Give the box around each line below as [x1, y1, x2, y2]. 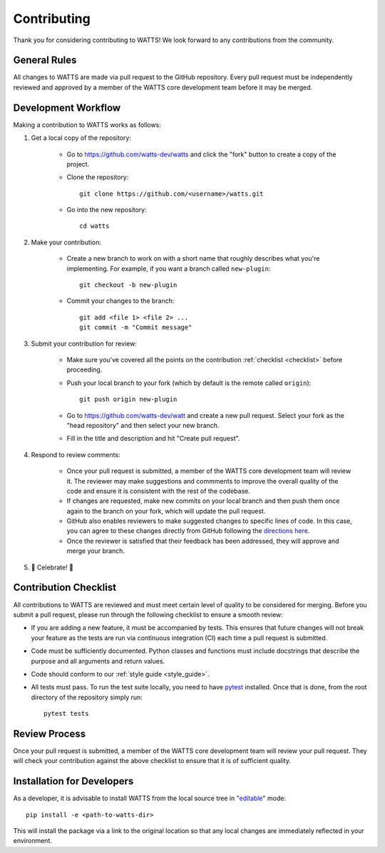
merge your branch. [66, 547, 125, 555]
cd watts [79, 222, 110, 230]
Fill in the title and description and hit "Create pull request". [66, 434, 240, 443]
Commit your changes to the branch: [66, 296, 175, 305]
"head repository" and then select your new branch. [66, 421, 220, 429]
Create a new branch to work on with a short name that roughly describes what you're [66, 254, 320, 263]
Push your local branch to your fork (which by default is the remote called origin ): [66, 379, 312, 387]
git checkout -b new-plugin [79, 281, 178, 289]
